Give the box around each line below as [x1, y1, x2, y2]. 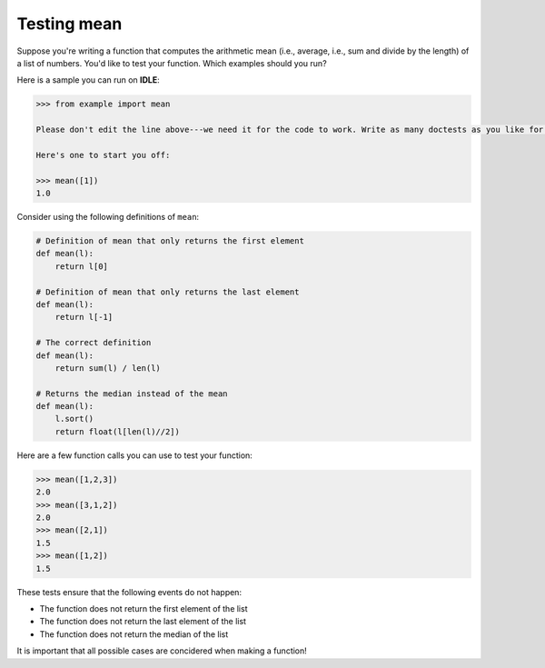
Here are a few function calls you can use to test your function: [16, 450, 253, 461]
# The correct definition [35, 337, 152, 348]
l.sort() [54, 414, 94, 424]
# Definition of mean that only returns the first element [35, 236, 304, 246]
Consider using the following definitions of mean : [16, 212, 200, 223]
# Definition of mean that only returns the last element [35, 286, 300, 297]
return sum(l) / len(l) [54, 363, 161, 373]
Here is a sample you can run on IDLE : [16, 75, 161, 85]
